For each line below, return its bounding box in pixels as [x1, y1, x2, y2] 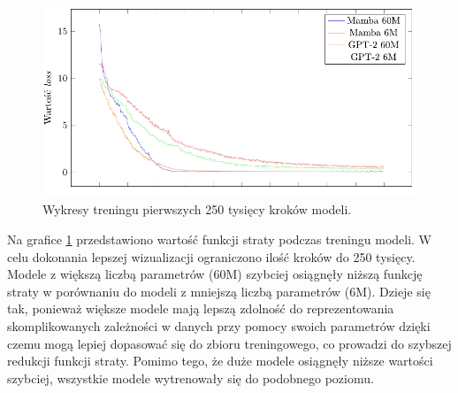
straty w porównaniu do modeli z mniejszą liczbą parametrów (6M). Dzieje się [7, 281, 431, 300]
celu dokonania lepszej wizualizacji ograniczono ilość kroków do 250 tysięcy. [7, 247, 416, 266]
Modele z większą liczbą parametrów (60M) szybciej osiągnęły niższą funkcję [7, 265, 423, 283]
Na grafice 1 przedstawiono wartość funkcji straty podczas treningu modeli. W [7, 230, 432, 249]
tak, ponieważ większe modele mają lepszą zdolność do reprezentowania [7, 299, 394, 318]
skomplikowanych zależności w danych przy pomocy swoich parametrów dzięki [7, 317, 431, 335]
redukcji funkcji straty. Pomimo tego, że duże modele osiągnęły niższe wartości [7, 351, 433, 370]
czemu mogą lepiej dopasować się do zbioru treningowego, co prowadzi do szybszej [7, 334, 452, 352]
